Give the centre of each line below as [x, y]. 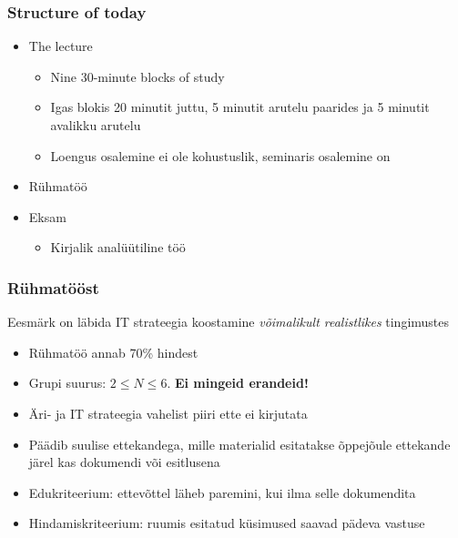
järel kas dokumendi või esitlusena [124, 462]
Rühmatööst [53, 287]
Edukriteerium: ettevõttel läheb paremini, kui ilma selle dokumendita [222, 492]
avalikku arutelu [96, 125]
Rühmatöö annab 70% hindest [113, 352]
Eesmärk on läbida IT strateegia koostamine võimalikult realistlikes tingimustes [229, 322]
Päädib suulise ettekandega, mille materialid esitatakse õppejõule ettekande [239, 444]
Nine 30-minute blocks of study [137, 76]
